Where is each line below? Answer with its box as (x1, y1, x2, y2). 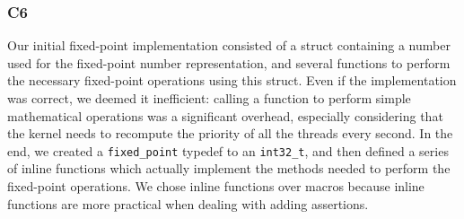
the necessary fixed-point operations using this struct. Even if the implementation (7, 71, 457, 90)
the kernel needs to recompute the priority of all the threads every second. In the (7, 124, 453, 143)
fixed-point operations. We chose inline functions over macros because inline (7, 177, 425, 196)
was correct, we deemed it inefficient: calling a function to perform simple (7, 89, 411, 107)
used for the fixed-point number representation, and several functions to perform (7, 53, 451, 72)
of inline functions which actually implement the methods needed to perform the (7, 159, 451, 178)
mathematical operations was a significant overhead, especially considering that (7, 106, 443, 125)
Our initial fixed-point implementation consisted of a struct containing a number (7, 36, 451, 55)
